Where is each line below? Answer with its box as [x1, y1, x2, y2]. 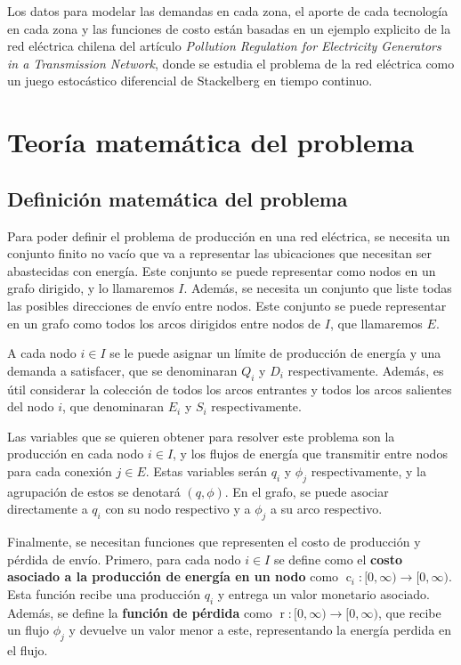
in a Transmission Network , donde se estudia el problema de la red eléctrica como [7, 53, 455, 72]
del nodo [7, 397, 54, 416]
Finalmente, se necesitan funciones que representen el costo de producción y [7, 532, 421, 551]
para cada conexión [7, 461, 112, 480]
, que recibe [377, 603, 441, 621]
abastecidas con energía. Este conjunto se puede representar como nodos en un [7, 261, 436, 280]
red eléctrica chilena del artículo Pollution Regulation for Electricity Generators [7, 36, 441, 55]
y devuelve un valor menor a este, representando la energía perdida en [69, 620, 451, 639]
